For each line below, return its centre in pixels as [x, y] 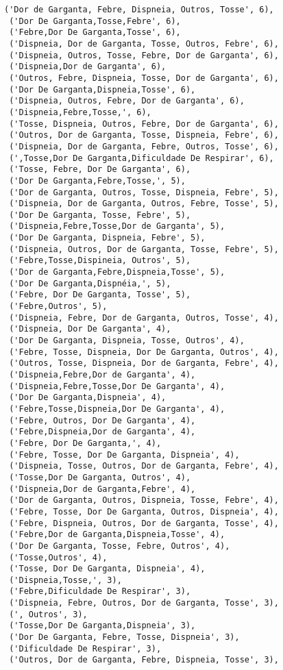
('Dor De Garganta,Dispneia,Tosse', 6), [102, 89]
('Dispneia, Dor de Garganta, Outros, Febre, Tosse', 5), [144, 204]
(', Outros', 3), [48, 614]
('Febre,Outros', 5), [58, 307]
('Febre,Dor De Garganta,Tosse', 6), [95, 33]
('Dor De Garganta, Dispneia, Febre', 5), [107, 238]
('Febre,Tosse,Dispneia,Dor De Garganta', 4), [117, 409]
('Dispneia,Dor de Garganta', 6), [88, 67]
